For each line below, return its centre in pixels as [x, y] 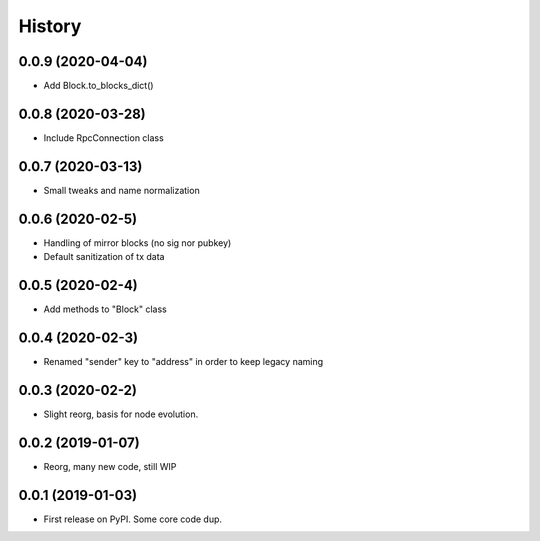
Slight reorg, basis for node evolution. [121, 414]
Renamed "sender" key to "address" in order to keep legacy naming [183, 361]
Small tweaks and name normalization [121, 190]
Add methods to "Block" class [105, 309]
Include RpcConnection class [103, 137]
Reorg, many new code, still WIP [110, 466]
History [50, 26]
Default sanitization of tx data [104, 257]
